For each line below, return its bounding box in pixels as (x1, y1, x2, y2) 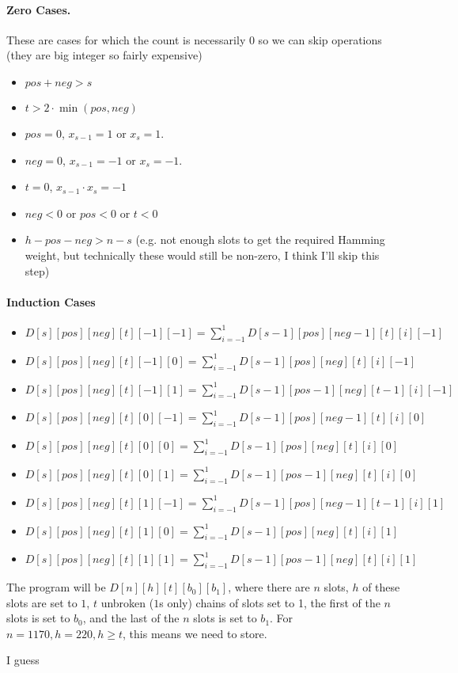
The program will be (6, 579, 106, 595)
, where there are (228, 579, 310, 595)
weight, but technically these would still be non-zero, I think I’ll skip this (25, 246, 380, 263)
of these (362, 579, 400, 595)
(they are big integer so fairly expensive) (6, 47, 203, 63)
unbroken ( (100, 594, 154, 610)
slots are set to (6, 594, 78, 610)
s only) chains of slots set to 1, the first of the (159, 594, 380, 610)
